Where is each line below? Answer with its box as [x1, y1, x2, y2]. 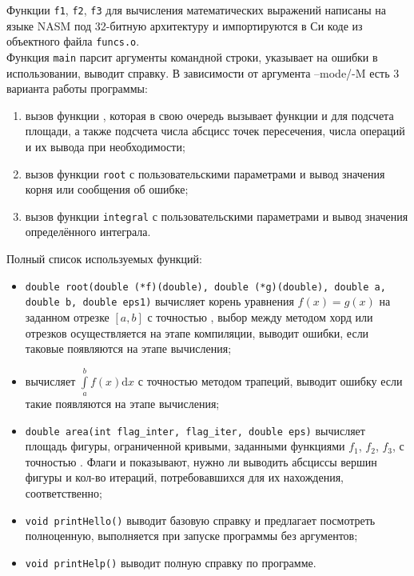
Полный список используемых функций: [6, 250, 202, 267]
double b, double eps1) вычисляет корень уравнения [25, 293, 294, 310]
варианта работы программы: [6, 80, 148, 97]
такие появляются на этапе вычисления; [25, 394, 220, 411]
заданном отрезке [25, 308, 109, 325]
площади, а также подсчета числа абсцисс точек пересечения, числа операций [25, 122, 405, 139]
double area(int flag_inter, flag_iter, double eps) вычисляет [25, 422, 365, 438]
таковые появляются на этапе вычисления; [25, 340, 232, 357]
